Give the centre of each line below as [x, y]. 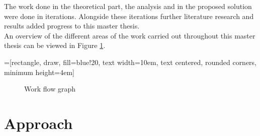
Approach [38, 123]
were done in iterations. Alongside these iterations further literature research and [129, 16]
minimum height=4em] [39, 72]
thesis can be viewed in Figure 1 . [55, 45]
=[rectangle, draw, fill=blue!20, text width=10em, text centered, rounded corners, [131, 62]
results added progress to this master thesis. [72, 26]
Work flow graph [50, 89]
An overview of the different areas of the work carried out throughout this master [130, 35]
